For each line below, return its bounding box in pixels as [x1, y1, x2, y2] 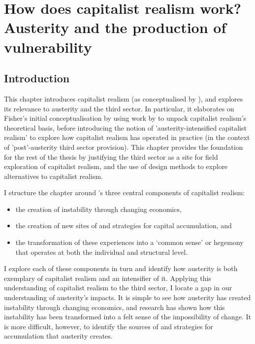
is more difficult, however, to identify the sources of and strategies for [4, 321, 213, 331]
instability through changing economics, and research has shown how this [4, 302, 225, 312]
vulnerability [4, 36, 92, 57]
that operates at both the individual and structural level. [15, 246, 188, 257]
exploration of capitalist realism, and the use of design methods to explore [4, 161, 228, 172]
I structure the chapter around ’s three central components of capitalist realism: [4, 187, 245, 198]
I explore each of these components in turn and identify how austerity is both [4, 263, 238, 274]
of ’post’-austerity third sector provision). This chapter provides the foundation [4, 141, 243, 152]
